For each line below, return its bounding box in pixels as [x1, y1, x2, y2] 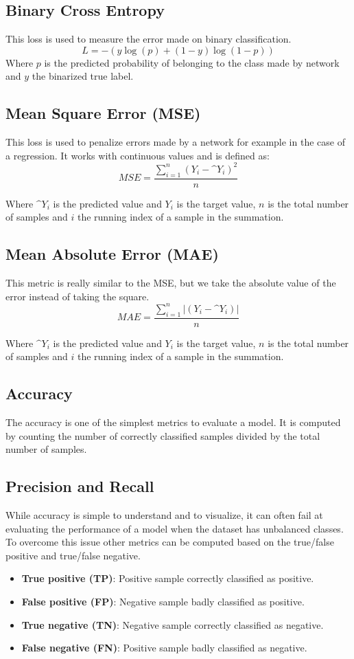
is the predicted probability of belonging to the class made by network [44, 55, 340, 69]
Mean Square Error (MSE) [5, 102, 201, 124]
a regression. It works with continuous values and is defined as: [5, 148, 270, 162]
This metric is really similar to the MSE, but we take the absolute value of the [5, 276, 336, 290]
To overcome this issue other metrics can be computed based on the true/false [5, 535, 334, 549]
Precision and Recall [5, 476, 154, 497]
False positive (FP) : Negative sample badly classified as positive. [21, 594, 305, 608]
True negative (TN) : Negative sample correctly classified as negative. [21, 617, 324, 632]
